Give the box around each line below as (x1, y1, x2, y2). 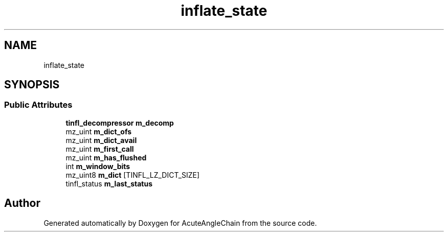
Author (4, 197, 40, 210)
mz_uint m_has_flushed (65, 153, 147, 162)
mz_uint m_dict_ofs (65, 127, 132, 136)
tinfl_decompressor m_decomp (65, 118, 174, 127)
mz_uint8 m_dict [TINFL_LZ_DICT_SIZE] (65, 170, 200, 179)
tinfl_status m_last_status (65, 179, 153, 188)
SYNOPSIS (4, 78, 60, 91)
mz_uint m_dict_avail (65, 135, 137, 145)
